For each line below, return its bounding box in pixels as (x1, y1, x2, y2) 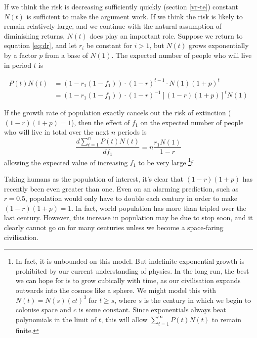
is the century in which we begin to (144, 294, 251, 305)
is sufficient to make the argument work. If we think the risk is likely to (26, 11, 243, 21)
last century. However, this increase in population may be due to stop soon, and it (4, 212, 253, 223)
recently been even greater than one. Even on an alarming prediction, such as (4, 183, 239, 193)
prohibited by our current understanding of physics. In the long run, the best (15, 265, 249, 276)
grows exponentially (189, 40, 249, 50)
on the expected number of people (140, 117, 244, 127)
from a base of (44, 49, 88, 60)
